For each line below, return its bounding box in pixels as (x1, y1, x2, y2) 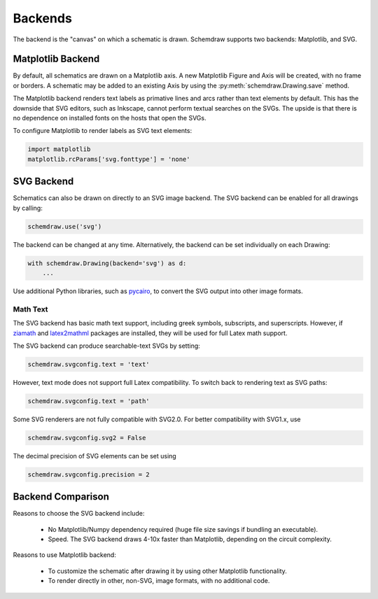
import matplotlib (27, 146, 91, 153)
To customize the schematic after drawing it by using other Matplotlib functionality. (48, 567, 287, 575)
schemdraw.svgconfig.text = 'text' (27, 360, 150, 368)
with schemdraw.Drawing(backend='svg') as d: (27, 259, 187, 267)
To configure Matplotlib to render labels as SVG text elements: (13, 127, 192, 135)
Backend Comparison (13, 491, 110, 503)
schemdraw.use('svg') (27, 223, 102, 230)
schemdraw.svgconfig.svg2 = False (27, 434, 146, 442)
